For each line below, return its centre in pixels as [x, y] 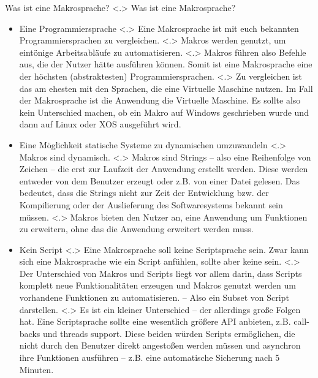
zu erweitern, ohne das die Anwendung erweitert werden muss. [136, 229]
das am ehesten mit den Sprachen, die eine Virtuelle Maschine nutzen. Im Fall [166, 88]
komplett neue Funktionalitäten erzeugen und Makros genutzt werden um [157, 285]
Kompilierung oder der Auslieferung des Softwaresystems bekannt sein [151, 204]
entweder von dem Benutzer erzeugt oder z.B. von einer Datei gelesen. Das [160, 180]
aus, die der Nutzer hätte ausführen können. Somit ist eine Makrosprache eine [166, 64]
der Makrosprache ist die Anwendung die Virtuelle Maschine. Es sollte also [160, 100]
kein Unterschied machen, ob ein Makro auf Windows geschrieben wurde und [164, 112]
